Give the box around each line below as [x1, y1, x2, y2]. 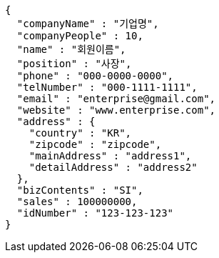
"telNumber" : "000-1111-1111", [16, 81, 198, 93]
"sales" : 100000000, [16, 196, 138, 207]
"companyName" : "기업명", [16, 18, 159, 29]
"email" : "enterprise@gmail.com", [16, 93, 216, 104]
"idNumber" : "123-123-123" [16, 207, 174, 219]
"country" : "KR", [29, 127, 132, 139]
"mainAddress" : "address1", [29, 150, 192, 162]
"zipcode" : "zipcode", [29, 139, 162, 150]
